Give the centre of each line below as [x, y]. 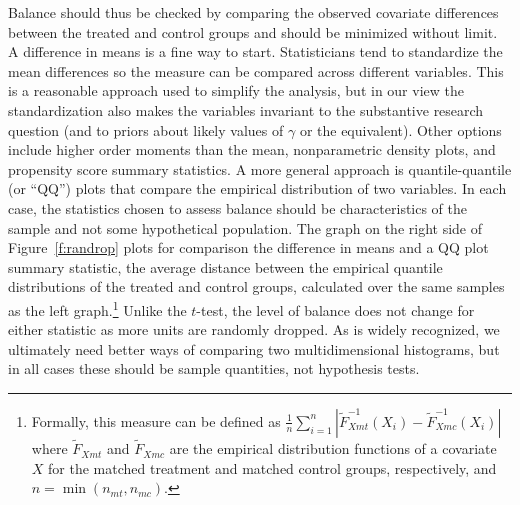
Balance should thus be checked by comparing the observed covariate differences [253, 12]
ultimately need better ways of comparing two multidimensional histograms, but [254, 348]
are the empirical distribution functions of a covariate [333, 448]
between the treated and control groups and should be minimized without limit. [253, 31]
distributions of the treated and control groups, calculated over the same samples [256, 286]
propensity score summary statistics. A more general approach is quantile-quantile [260, 168]
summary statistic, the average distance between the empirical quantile [225, 266]
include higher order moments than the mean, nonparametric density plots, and [252, 149]
